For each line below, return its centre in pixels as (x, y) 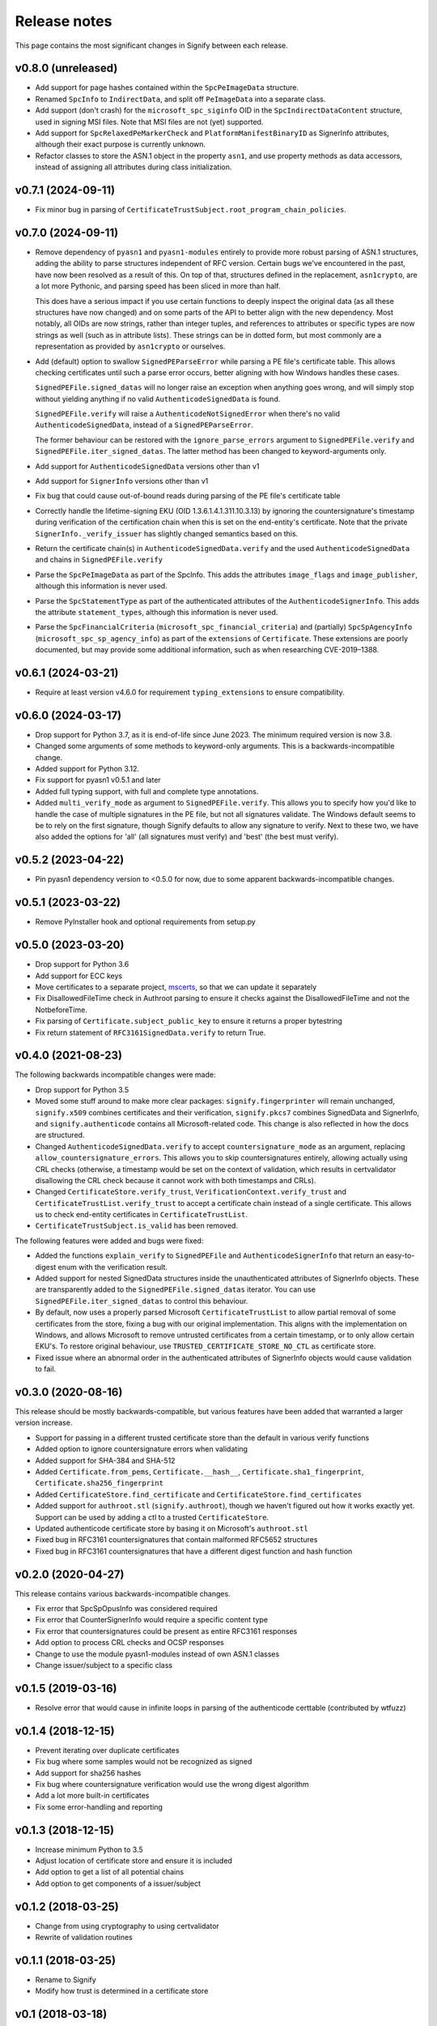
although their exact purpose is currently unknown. (121, 144)
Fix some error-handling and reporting (99, 1806)
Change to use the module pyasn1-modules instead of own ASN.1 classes (157, 1654)
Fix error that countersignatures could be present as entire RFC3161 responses (166, 1631)
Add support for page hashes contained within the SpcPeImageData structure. (167, 88)
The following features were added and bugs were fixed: (109, 1241)
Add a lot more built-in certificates (92, 1796)
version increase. (44, 1423)
